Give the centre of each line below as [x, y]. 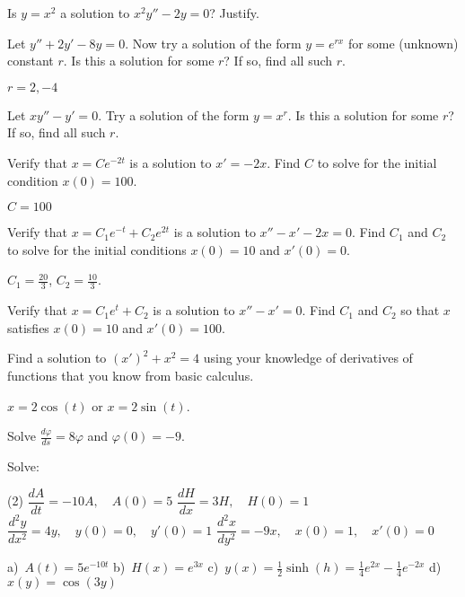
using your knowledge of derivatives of [308, 358]
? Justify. [234, 13]
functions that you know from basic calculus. [131, 375]
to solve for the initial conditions [97, 249]
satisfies [28, 327]
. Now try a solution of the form [213, 43]
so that [420, 310]
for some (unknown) [403, 43]
